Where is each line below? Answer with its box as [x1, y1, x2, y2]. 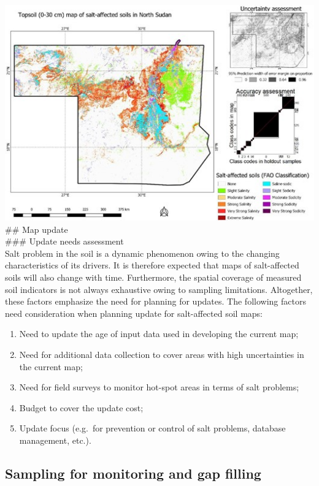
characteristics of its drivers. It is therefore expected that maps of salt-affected [5, 259, 299, 271]
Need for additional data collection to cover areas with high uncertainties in [19, 347, 304, 360]
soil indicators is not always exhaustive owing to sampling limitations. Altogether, [5, 283, 313, 295]
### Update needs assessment [5, 235, 124, 248]
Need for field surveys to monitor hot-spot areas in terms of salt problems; [19, 381, 299, 393]
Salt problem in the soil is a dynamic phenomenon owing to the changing [5, 246, 280, 259]
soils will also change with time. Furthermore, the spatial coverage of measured [5, 270, 302, 283]
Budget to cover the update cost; [19, 401, 144, 414]
